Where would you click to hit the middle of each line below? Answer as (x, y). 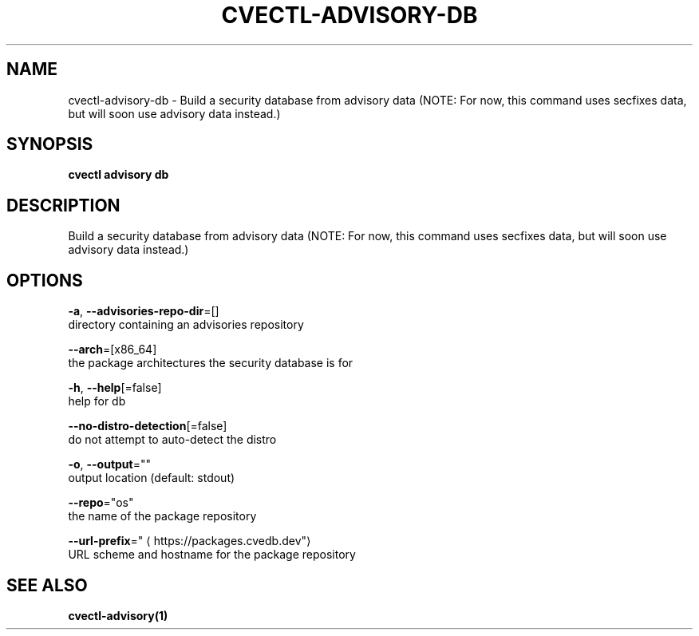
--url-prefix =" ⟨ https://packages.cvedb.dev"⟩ (190, 541)
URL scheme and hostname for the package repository (212, 555)
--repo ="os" (101, 503)
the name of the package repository (162, 516)
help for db (97, 401)
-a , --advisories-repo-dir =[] (144, 311)
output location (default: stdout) (152, 478)
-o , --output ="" (110, 464)
